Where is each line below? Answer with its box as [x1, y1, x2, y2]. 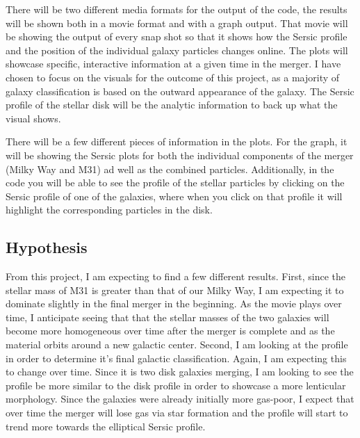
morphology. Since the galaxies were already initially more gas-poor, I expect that [6, 391, 354, 406]
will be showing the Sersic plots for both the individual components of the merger [6, 147, 354, 162]
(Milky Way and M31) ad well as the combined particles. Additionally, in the [6, 161, 334, 176]
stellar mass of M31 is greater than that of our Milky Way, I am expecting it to [6, 282, 344, 297]
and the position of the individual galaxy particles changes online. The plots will [6, 42, 348, 57]
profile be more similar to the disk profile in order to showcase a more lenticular [6, 378, 346, 392]
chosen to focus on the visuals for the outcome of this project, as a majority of [6, 70, 340, 84]
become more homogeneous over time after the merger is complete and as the [6, 323, 335, 338]
